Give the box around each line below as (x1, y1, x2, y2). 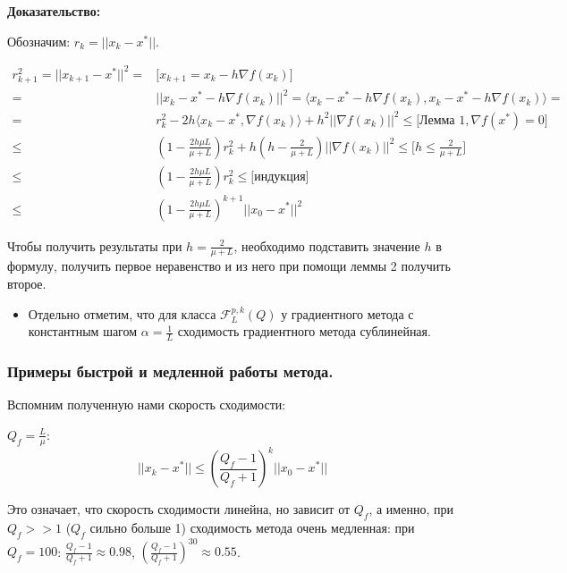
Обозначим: (7, 31, 71, 50)
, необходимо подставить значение (233, 236, 420, 255)
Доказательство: (7, 2, 101, 20)
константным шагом (28, 322, 138, 341)
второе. (7, 274, 47, 292)
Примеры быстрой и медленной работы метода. (7, 359, 334, 382)
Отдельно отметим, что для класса (28, 304, 216, 323)
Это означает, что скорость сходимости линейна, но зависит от (7, 500, 351, 518)
